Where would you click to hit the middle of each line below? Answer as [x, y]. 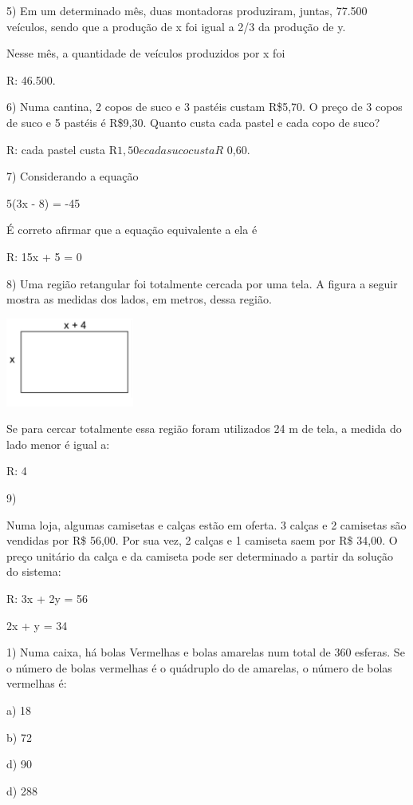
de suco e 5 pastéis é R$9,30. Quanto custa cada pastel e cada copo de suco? [193, 122]
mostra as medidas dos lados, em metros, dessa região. [139, 299]
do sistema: [34, 571]
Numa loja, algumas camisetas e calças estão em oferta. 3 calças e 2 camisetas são [206, 524]
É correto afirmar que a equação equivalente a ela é [132, 230]
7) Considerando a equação [73, 176]
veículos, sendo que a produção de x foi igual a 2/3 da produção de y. [176, 26]
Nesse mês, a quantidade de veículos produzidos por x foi [146, 53]
